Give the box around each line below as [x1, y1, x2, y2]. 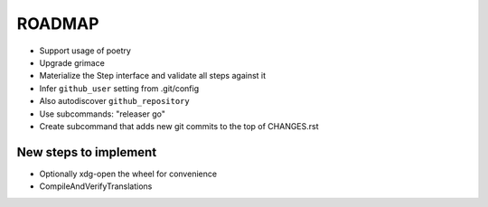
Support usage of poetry [39, 45, 131, 56]
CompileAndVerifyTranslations [39, 181, 153, 192]
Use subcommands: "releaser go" [39, 108, 166, 119]
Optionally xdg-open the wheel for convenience [39, 168, 217, 179]
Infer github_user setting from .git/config [39, 82, 200, 94]
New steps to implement [16, 145, 157, 160]
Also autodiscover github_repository [39, 96, 190, 107]
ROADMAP [16, 14, 99, 33]
